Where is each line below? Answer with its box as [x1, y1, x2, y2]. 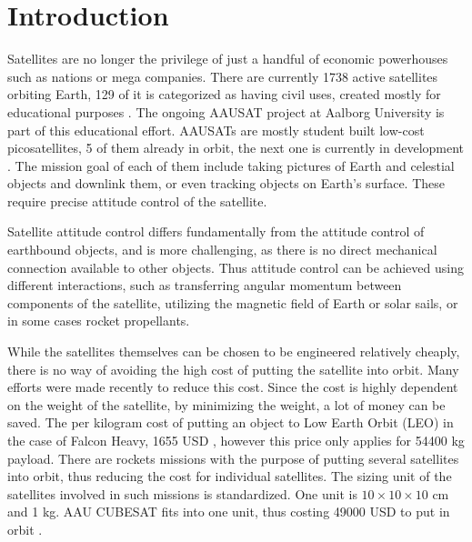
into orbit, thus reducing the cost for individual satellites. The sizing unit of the [7, 467, 452, 486]
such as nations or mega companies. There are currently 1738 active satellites [7, 66, 438, 85]
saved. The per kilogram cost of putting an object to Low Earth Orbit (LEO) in [7, 413, 454, 432]
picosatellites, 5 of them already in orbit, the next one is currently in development [7, 138, 465, 157]
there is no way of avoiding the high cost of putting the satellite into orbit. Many [7, 359, 459, 378]
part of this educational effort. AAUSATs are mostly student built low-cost [7, 120, 425, 139]
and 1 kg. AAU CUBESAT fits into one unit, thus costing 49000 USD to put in [7, 502, 450, 521]
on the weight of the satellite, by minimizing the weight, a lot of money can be [7, 395, 446, 414]
